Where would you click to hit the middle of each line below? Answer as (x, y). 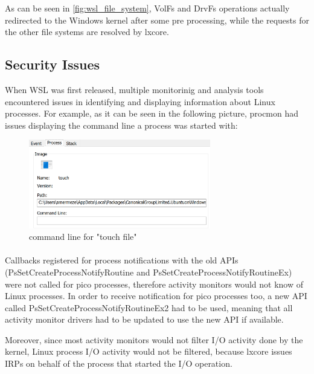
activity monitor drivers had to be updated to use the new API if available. (144, 319)
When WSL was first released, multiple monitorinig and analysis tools (134, 89)
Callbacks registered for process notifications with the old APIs (122, 260)
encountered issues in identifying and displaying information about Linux (140, 101)
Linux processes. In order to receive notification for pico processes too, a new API (156, 296)
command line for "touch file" (83, 237)
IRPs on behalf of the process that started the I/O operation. (119, 363)
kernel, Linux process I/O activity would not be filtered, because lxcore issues (149, 351)
